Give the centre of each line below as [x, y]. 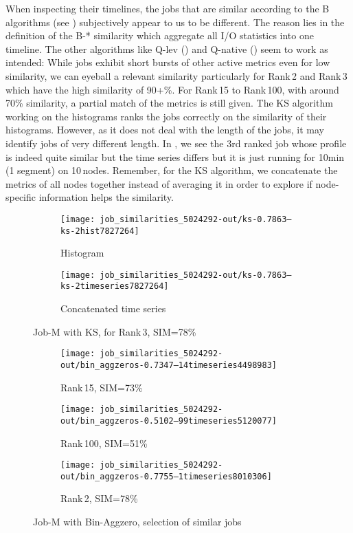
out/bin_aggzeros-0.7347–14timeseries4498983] [169, 365]
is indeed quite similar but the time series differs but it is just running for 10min [175, 156]
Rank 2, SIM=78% [99, 498]
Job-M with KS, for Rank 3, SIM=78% [115, 331]
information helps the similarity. [106, 197]
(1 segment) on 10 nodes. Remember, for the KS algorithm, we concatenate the [172, 170]
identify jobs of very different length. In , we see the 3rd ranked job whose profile [176, 143]
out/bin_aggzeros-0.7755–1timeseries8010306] [166, 476]
